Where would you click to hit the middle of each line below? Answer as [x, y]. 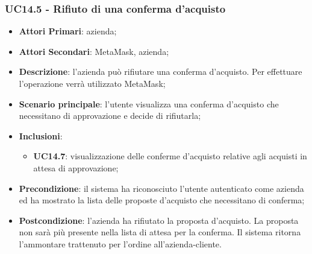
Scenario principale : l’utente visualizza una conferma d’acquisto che [149, 103]
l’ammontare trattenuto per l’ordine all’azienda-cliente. [120, 243]
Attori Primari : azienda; [68, 31]
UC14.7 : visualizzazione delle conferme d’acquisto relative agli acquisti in [170, 156]
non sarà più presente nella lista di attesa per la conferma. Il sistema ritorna [160, 232]
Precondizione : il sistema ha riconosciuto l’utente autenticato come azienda [161, 188]
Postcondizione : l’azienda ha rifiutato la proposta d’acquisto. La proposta [159, 220]
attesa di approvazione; [76, 167]
